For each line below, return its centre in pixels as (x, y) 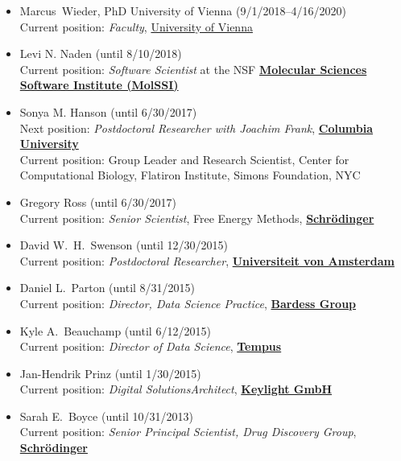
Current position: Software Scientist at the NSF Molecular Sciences (193, 69)
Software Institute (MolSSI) (99, 85)
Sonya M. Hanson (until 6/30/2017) (108, 111)
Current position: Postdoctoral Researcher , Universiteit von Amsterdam (207, 260)
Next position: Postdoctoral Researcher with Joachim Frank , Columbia (196, 128)
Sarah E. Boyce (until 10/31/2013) (106, 416)
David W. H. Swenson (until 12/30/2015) (124, 245)
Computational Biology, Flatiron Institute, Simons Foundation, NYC (190, 175)
